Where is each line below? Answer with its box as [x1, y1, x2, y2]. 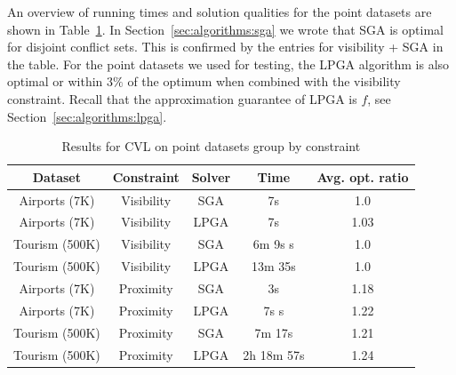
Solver [191, 167, 231, 186]
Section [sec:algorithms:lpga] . [7, 107, 167, 125]
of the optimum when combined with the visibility [127, 72, 401, 91]
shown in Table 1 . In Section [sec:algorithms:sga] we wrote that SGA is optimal [7, 20, 444, 38]
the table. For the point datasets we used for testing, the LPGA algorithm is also [7, 54, 450, 73]
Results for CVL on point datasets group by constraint [61, 137, 361, 156]
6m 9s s [252, 235, 294, 253]
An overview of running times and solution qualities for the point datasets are [7, 3, 432, 20]
